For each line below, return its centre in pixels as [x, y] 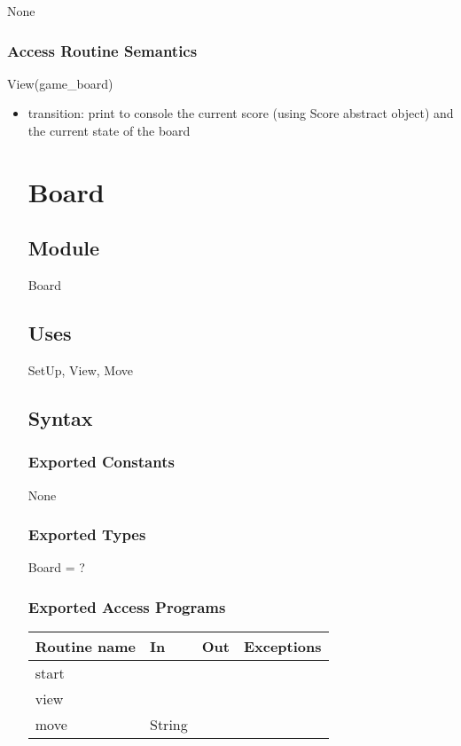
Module [64, 248]
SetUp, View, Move [81, 369]
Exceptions [282, 647]
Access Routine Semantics [102, 50]
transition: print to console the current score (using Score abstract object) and [241, 113]
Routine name [85, 647]
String [169, 725]
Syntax [60, 417]
